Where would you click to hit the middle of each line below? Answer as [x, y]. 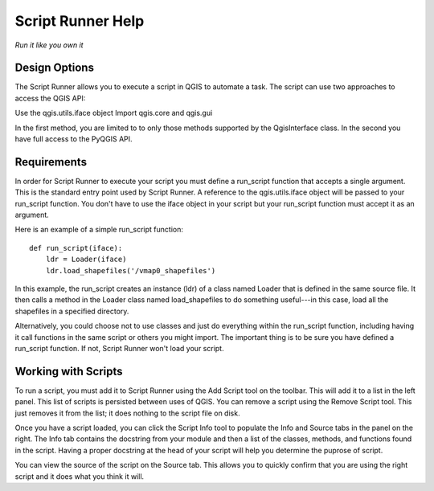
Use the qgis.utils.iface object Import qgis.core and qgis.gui [114, 113]
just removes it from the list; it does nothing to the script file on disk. [127, 413]
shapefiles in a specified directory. [72, 311]
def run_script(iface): [76, 248]
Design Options [54, 68]
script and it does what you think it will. [80, 476]
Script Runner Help [80, 21]
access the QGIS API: [50, 98]
